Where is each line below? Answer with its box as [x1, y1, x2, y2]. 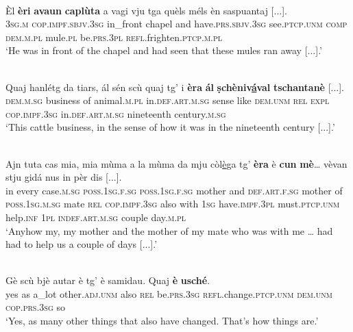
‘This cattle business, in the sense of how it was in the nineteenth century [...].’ [5, 120, 335, 134]
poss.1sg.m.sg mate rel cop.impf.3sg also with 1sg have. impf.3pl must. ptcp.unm [5, 196, 340, 211]
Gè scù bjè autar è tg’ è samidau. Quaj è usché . [5, 273, 210, 288]
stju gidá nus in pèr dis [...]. [5, 170, 122, 184]
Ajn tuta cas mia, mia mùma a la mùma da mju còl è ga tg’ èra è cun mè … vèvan [5, 156, 348, 170]
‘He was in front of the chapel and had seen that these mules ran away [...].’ [5, 43, 322, 58]
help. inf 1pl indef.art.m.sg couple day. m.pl [5, 209, 186, 224]
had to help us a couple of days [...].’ [5, 237, 158, 251]
